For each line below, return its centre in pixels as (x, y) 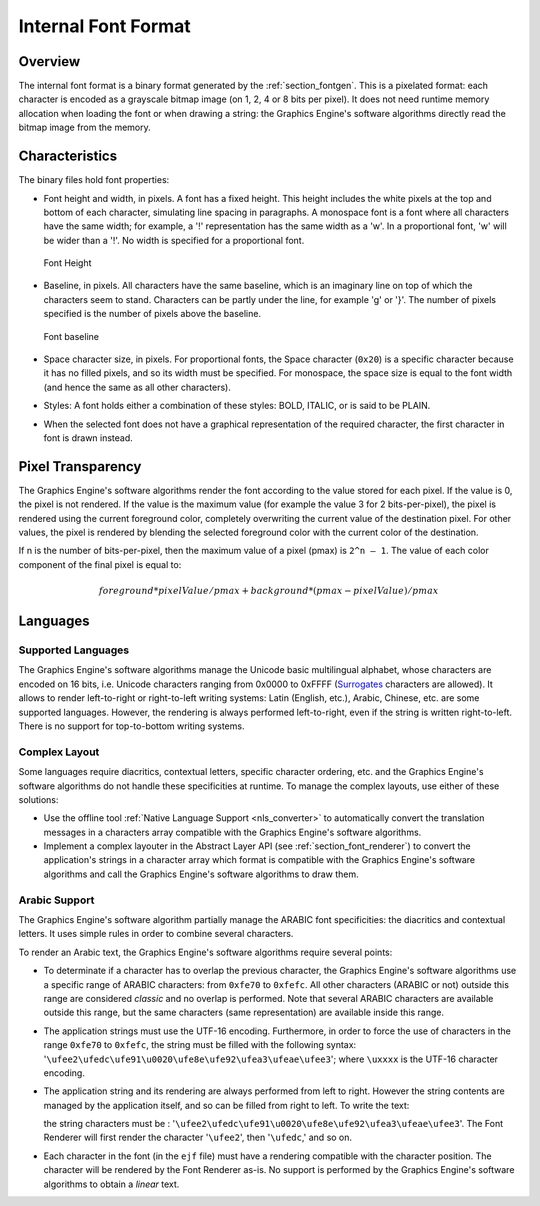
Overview (49, 61)
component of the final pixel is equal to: (100, 564)
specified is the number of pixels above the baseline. (152, 314)
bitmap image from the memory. (85, 127)
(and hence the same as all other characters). (137, 387)
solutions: (38, 799)
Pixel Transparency (80, 466)
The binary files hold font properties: (94, 180)
